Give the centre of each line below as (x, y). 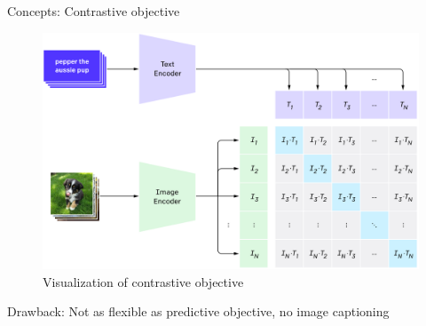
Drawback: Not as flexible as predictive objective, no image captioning (198, 311)
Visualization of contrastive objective (143, 281)
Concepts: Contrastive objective (94, 11)
